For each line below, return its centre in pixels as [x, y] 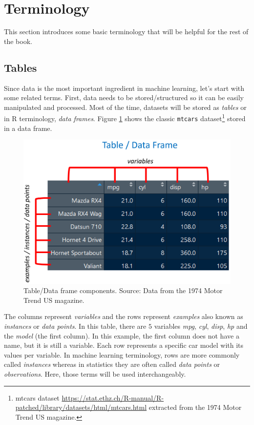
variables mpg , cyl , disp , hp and [201, 326]
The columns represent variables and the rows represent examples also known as [124, 316]
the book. [18, 41]
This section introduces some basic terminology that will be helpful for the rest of [126, 32]
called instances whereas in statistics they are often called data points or [112, 364]
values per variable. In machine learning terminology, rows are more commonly [122, 354]
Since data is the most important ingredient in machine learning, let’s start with [124, 88]
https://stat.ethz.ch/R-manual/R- [113, 397]
